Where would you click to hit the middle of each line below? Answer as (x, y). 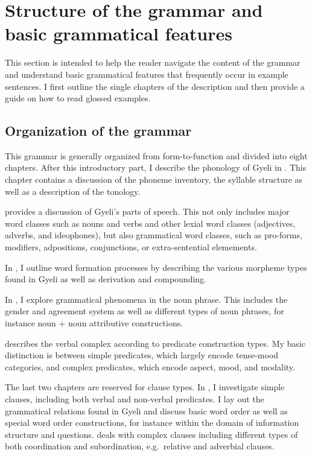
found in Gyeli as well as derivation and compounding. (106, 279)
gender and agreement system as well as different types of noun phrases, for (145, 311)
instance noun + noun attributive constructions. (94, 323)
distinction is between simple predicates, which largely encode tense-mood (142, 355)
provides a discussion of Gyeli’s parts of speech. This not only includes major (147, 211)
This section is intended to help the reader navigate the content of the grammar (153, 62)
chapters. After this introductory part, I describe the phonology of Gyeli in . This (156, 167)
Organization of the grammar (98, 131)
